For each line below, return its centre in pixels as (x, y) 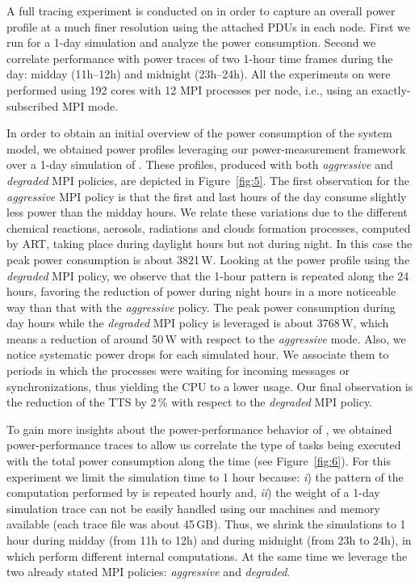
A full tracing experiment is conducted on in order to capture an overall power (201, 11)
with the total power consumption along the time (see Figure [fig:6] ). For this (199, 461)
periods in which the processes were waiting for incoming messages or (178, 370)
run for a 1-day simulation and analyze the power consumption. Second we (191, 42)
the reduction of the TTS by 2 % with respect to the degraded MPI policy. (190, 402)
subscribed (33, 105)
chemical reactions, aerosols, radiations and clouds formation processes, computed (209, 227)
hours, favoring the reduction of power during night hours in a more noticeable (201, 291)
